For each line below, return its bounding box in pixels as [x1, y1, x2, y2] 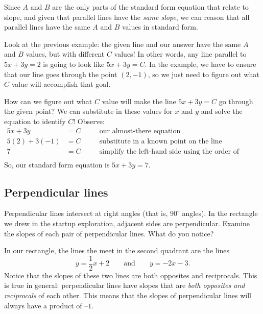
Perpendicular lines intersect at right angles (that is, [4, 208, 168, 219]
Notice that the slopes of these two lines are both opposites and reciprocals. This [4, 270, 257, 280]
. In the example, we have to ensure [145, 58, 256, 69]
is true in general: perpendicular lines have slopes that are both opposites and [4, 280, 245, 291]
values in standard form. [122, 21, 198, 32]
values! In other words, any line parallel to [114, 49, 247, 59]
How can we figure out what [4, 95, 92, 106]
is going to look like [43, 58, 105, 69]
